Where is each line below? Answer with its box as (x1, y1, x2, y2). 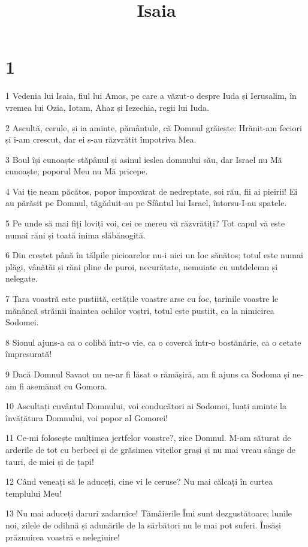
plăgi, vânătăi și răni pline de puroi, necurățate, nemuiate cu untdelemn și (5, 260, 278, 273)
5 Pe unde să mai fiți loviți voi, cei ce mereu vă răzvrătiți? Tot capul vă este (5, 217, 285, 229)
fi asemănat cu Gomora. (19, 379, 107, 392)
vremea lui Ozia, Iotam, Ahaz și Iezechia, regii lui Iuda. (5, 101, 210, 113)
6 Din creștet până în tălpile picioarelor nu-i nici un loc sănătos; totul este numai (5, 249, 303, 261)
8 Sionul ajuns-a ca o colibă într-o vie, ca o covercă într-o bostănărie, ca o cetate (5, 336, 301, 348)
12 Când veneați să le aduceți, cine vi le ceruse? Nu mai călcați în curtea (5, 475, 273, 488)
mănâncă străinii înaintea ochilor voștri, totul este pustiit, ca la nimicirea (5, 304, 274, 316)
